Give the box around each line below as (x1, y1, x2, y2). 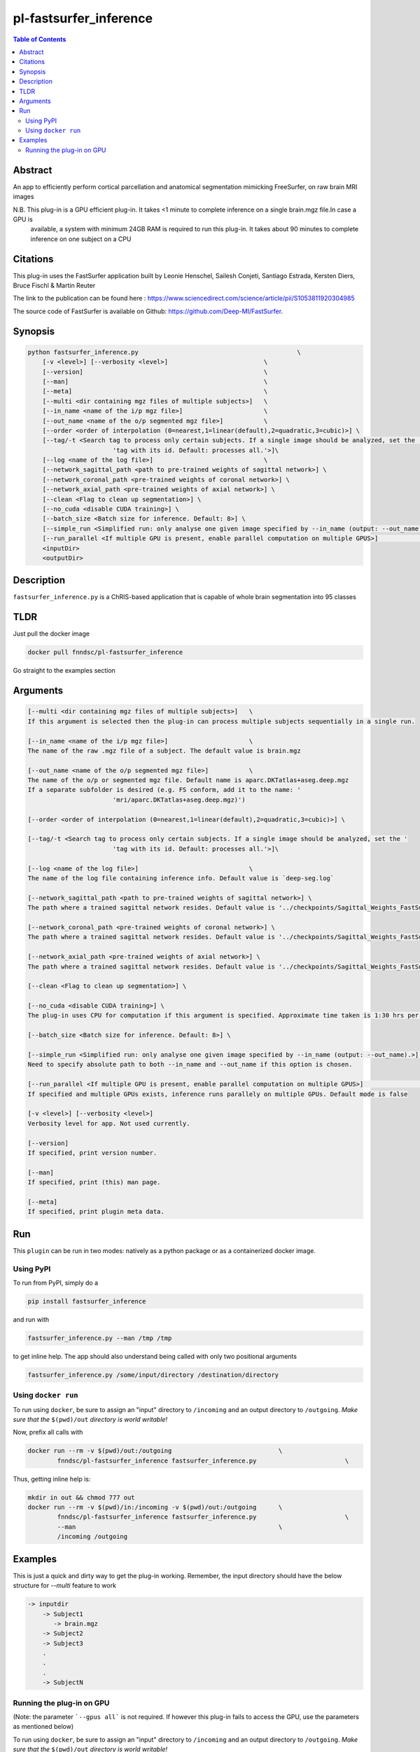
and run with (13, 1315, 50, 1324)
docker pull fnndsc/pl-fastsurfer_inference (27, 648, 183, 657)
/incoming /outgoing (57, 1533, 128, 1541)
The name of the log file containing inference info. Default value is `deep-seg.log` (27, 875, 335, 882)
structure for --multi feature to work (13, 1581, 117, 1590)
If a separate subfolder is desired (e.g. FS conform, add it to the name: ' (27, 786, 301, 794)
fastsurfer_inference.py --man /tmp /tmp (27, 1334, 172, 1342)
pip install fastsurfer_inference (27, 1297, 146, 1305)
